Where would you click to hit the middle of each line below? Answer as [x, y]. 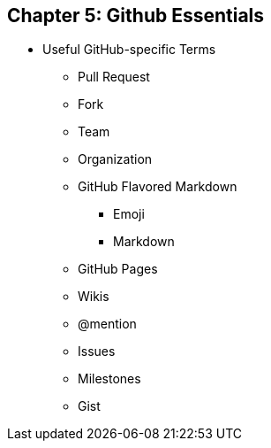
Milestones [109, 379]
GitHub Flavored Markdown [158, 187]
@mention [107, 324]
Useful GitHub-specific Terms [129, 50]
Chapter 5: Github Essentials [136, 15]
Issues [97, 351]
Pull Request [114, 77]
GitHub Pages [118, 269]
